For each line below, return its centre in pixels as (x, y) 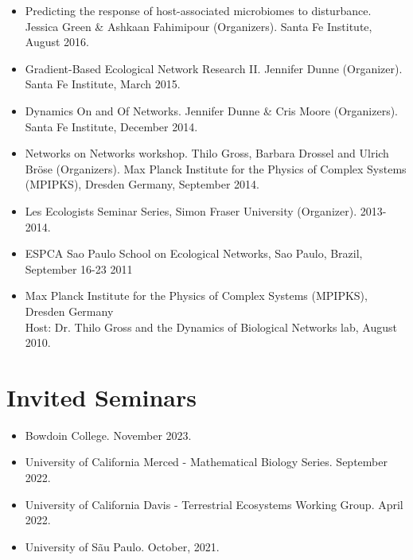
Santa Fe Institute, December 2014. (111, 126)
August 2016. (57, 42)
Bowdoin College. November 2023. (108, 435)
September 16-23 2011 (79, 268)
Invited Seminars (101, 397)
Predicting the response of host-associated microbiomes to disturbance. (198, 10)
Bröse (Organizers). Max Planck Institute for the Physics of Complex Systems (216, 168)
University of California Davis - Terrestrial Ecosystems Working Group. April (214, 504)
